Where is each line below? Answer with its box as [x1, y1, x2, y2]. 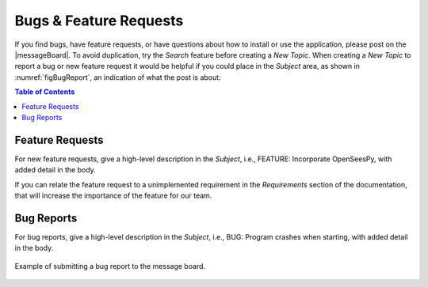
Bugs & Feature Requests [14, 12, 184, 29]
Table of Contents [14, 87, 75, 96]
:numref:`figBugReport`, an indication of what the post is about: [14, 72, 221, 82]
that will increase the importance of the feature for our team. [14, 191, 212, 200]
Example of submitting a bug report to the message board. [14, 261, 206, 270]
